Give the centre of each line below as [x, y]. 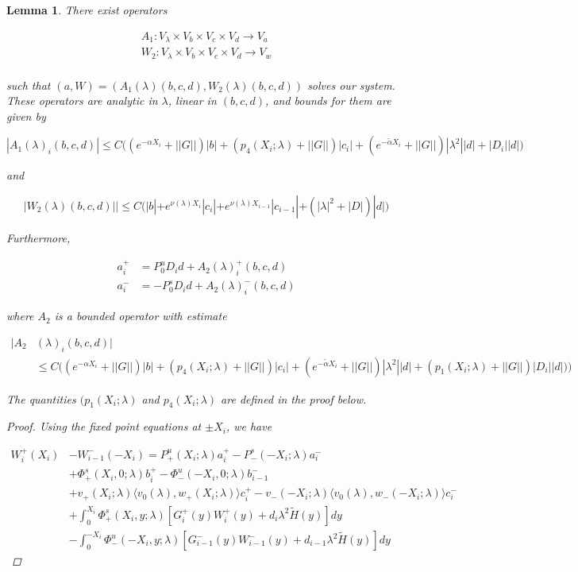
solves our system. [351, 85]
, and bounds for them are [328, 100]
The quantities [41, 398]
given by [26, 116]
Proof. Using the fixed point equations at [104, 426]
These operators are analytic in [82, 100]
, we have [249, 426]
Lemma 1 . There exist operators [87, 10]
